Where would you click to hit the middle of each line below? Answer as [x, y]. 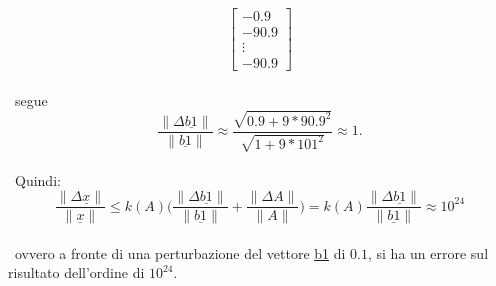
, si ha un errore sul [428, 252]
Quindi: [37, 179]
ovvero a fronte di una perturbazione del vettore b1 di [180, 252]
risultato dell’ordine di [76, 272]
